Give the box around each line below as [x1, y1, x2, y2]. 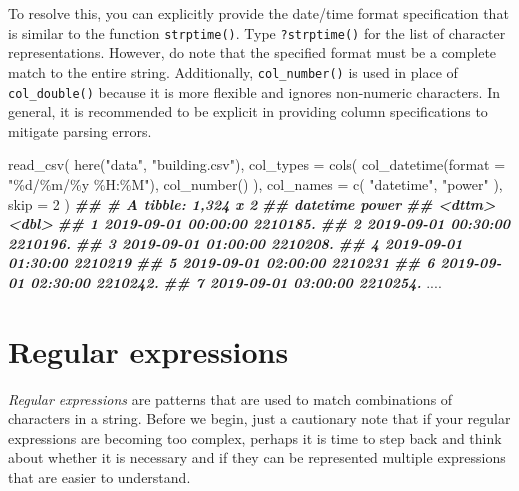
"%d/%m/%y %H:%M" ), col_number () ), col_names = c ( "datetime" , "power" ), [8, 173, 503, 194]
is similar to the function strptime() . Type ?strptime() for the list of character [8, 22, 506, 43]
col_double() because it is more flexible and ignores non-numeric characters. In [8, 81, 500, 102]
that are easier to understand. [8, 467, 191, 487]
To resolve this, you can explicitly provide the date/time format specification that [8, 3, 509, 23]
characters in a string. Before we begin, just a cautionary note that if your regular [8, 408, 511, 429]
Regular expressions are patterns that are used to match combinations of [8, 388, 453, 409]
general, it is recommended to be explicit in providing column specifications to [8, 101, 488, 122]
